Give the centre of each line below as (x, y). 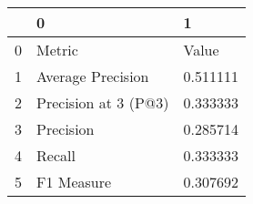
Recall (56, 155)
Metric (57, 50)
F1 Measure (74, 182)
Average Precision (93, 76)
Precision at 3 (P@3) (103, 102)
